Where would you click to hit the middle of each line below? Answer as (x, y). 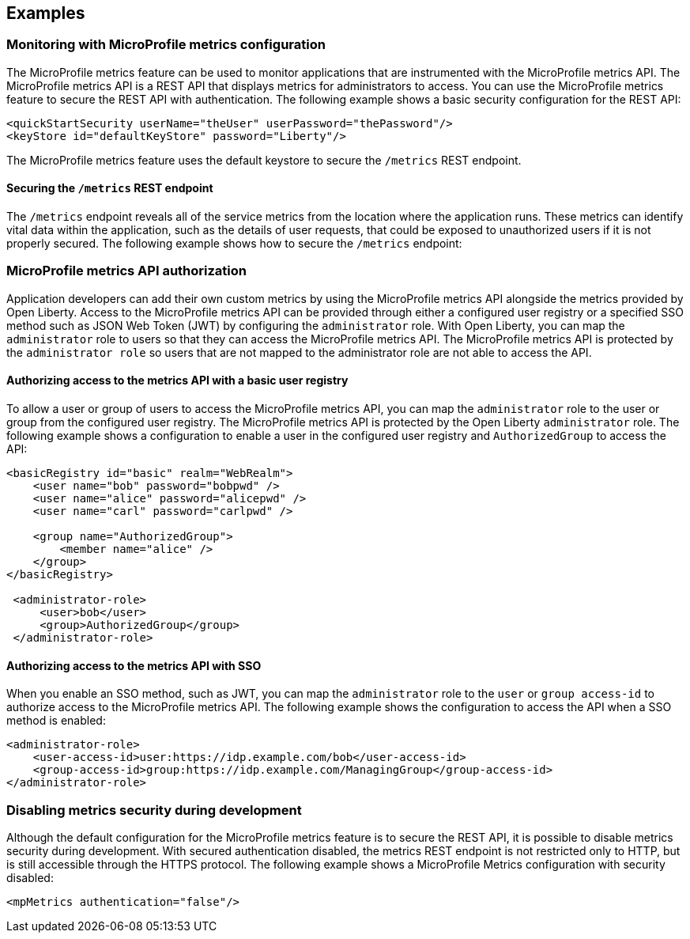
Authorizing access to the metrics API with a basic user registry (177, 381)
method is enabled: (56, 721)
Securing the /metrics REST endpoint (110, 188)
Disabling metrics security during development (154, 810)
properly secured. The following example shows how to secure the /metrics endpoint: (234, 244)
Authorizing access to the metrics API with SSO (134, 665)
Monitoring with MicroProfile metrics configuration (166, 45)
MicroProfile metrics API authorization (127, 271)
